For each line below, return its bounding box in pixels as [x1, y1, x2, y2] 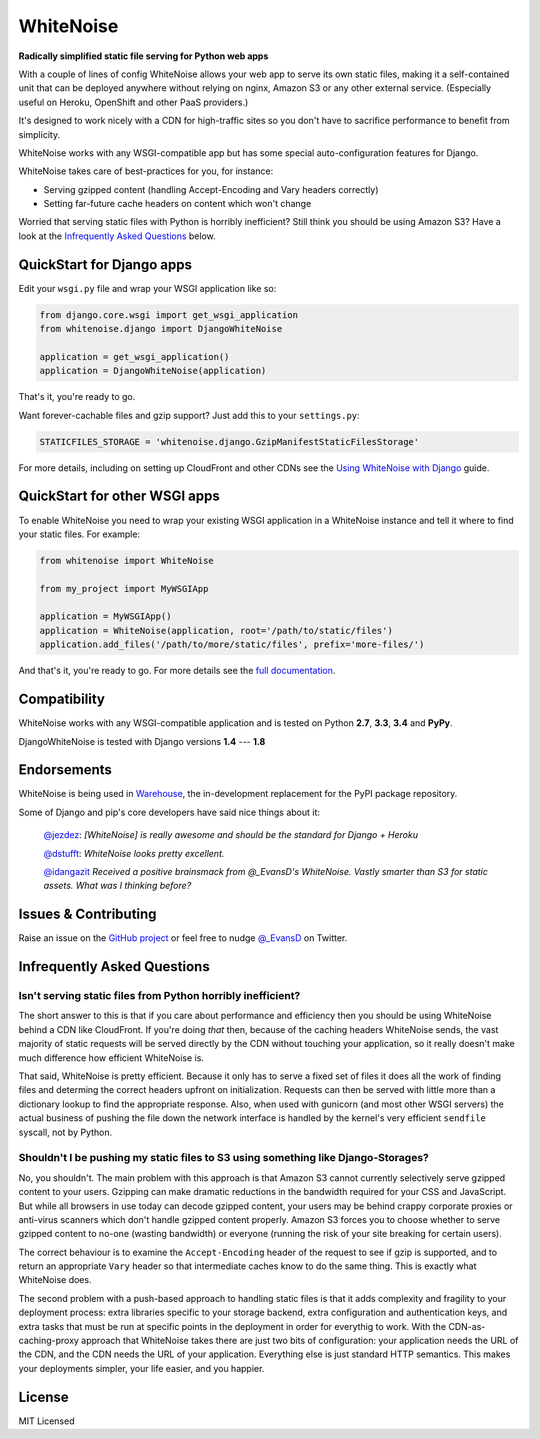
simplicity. [18, 128, 60, 140]
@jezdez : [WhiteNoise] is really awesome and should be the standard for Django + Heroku [43, 829, 419, 841]
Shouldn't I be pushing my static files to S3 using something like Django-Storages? [18, 1151, 429, 1165]
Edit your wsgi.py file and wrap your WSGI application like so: [18, 282, 277, 294]
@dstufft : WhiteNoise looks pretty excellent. [43, 847, 225, 859]
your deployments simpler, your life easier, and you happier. [18, 1362, 265, 1374]
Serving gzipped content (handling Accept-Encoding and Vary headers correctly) [43, 183, 379, 195]
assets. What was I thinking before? [43, 880, 192, 892]
